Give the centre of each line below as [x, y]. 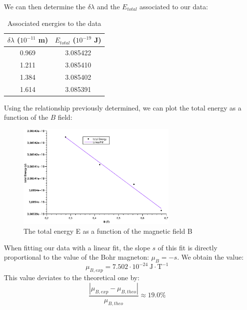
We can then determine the [45, 6]
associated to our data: [174, 6]
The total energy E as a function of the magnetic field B [108, 231]
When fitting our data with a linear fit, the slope [77, 247]
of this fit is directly [188, 247]
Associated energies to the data [54, 23]
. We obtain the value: [210, 257]
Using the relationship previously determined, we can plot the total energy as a [123, 107]
